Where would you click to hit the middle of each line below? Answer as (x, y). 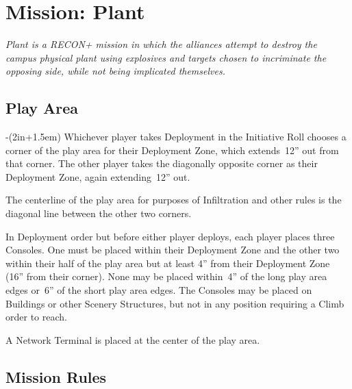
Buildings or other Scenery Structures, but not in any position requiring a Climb (175, 303)
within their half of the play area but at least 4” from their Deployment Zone (168, 263)
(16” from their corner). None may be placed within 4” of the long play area (166, 276)
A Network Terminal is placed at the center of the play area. (133, 339)
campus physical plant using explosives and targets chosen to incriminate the (166, 57)
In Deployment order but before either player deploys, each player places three (170, 236)
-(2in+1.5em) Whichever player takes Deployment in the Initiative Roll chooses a (176, 137)
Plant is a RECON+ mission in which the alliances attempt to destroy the (161, 44)
